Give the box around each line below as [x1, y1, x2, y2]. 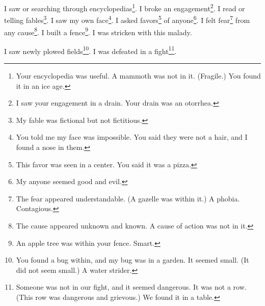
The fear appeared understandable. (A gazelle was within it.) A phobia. [16, 193, 240, 203]
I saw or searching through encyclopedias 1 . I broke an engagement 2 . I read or [4, 2, 245, 13]
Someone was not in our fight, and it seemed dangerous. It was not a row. [16, 282, 247, 292]
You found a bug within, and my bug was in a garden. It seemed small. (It [16, 254, 249, 265]
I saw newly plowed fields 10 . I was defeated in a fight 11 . [4, 44, 177, 56]
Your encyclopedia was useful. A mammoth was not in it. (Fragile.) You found [16, 70, 261, 81]
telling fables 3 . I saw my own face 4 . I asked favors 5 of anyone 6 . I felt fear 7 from [4, 13, 250, 25]
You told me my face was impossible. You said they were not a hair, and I [16, 132, 248, 142]
